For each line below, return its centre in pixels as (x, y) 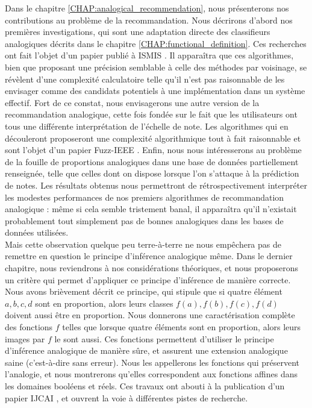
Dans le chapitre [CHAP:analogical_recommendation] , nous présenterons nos (147, 8)
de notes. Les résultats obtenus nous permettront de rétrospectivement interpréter (156, 185)
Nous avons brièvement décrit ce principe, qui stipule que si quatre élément (144, 291)
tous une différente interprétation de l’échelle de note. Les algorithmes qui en (147, 126)
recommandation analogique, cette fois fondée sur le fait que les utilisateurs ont (151, 114)
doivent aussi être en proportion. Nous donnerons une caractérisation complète (150, 315)
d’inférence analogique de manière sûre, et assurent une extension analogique (146, 350)
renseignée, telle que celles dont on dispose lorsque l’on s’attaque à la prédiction (152, 173)
